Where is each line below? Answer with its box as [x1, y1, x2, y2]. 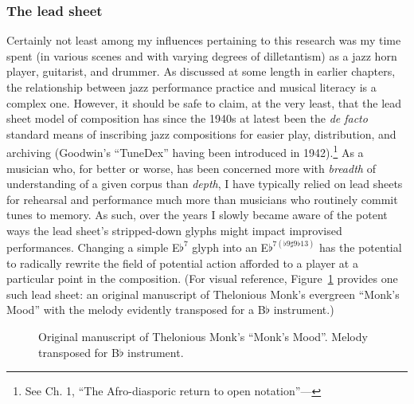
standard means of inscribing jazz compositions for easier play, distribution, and [6, 125, 396, 142]
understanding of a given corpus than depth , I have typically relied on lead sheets [6, 175, 403, 192]
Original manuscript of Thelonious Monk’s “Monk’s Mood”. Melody [38, 328, 368, 344]
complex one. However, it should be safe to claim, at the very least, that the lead [6, 94, 402, 111]
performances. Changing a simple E [6, 239, 180, 256]
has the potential [319, 239, 402, 256]
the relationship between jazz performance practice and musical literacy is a [6, 79, 377, 95]
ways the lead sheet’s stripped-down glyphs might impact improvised [6, 222, 342, 238]
